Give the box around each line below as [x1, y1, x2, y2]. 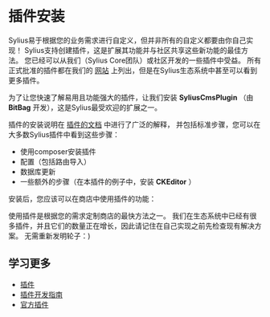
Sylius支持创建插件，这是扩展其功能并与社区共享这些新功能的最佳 [23, 45, 242, 55]
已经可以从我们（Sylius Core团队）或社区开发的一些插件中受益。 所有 [31, 55, 262, 65]
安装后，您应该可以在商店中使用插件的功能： [8, 193, 157, 203]
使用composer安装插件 [19, 146, 96, 156]
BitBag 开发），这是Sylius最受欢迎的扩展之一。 [8, 102, 162, 112]
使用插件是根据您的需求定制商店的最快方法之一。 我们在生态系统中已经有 [8, 210, 250, 221]
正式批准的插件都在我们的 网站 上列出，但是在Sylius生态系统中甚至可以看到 [8, 65, 258, 75]
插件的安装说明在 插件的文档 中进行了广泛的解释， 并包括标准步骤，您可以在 [8, 120, 261, 129]
